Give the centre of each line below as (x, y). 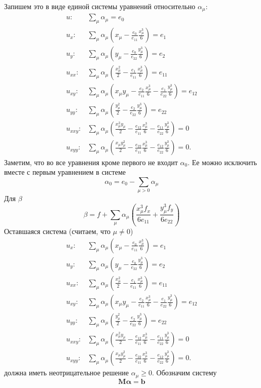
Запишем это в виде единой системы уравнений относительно (100, 6)
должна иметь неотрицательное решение (66, 373)
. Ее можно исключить (222, 162)
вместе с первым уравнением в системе (65, 172)
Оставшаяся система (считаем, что (58, 231)
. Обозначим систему (184, 373)
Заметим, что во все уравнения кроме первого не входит (91, 162)
